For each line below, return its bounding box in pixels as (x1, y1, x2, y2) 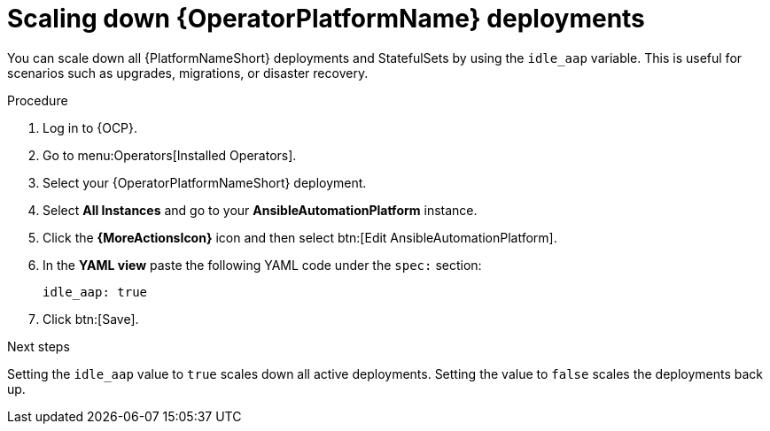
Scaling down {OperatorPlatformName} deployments (7, 4, 645, 34)
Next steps (7, 338, 70, 354)
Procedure (7, 92, 68, 108)
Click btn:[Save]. (43, 311, 139, 327)
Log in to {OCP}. (43, 119, 138, 135)
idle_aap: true (43, 284, 148, 299)
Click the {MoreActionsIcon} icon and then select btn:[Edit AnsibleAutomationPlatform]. (43, 229, 557, 245)
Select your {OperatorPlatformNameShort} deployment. (43, 174, 367, 190)
